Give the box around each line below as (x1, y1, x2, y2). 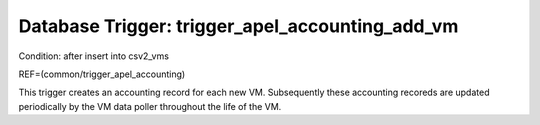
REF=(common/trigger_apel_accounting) (18, 68, 186, 80)
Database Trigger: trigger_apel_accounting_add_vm (18, 15, 459, 37)
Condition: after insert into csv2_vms (18, 50, 170, 62)
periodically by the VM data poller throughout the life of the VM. (18, 100, 282, 112)
